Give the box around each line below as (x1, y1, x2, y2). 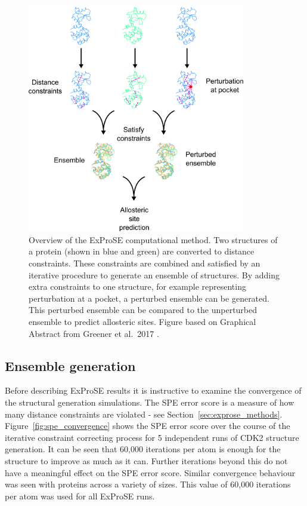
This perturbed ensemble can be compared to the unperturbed (29, 303, 258, 316)
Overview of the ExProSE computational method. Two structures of (29, 233, 278, 246)
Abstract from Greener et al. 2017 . (29, 327, 159, 339)
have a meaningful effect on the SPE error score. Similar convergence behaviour (5, 466, 296, 479)
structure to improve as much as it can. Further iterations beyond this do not (5, 454, 288, 467)
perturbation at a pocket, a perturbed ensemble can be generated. (29, 292, 269, 304)
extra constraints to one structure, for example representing (29, 280, 246, 293)
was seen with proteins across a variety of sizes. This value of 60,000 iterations (5, 478, 291, 490)
